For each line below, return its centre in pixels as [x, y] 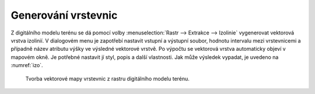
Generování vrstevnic [64, 15]
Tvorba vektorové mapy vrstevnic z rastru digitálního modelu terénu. [107, 78]
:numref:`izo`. [27, 65]
